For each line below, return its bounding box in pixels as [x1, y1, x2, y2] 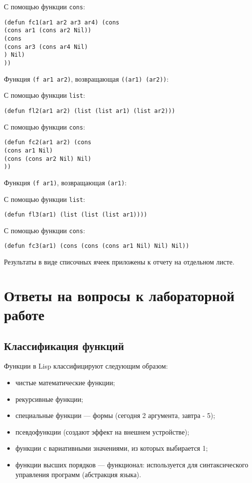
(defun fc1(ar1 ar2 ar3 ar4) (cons [4, 19, 120, 26]
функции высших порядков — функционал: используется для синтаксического [15, 460, 249, 470]
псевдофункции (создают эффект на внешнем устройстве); [15, 426, 189, 437]
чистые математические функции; [15, 377, 115, 388]
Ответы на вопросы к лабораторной [4, 285, 235, 305]
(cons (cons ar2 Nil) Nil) [4, 155, 91, 162]
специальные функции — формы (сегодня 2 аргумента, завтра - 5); [15, 410, 215, 420]
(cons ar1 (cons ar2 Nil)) [4, 27, 91, 34]
